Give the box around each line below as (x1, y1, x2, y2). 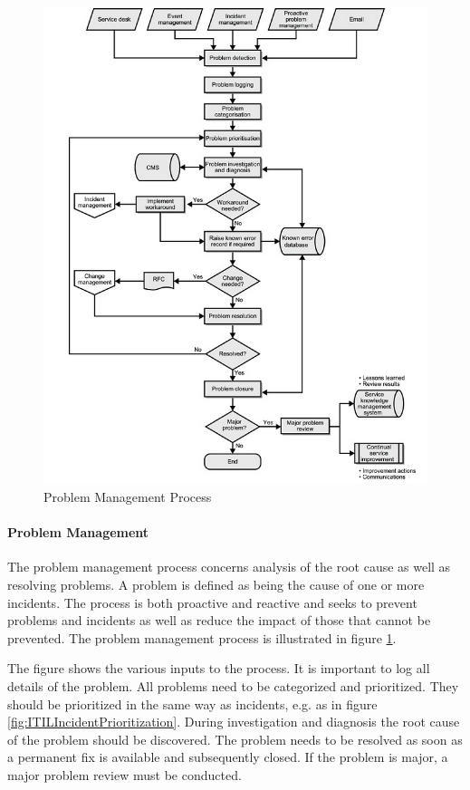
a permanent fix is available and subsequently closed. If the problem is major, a (7, 747, 448, 766)
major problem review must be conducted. (7, 765, 242, 784)
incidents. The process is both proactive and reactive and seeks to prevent (7, 592, 417, 612)
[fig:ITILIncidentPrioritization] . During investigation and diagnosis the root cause (7, 712, 460, 731)
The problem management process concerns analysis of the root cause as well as (7, 557, 451, 576)
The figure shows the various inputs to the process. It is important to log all (7, 659, 430, 678)
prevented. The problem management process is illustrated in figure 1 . (7, 628, 397, 647)
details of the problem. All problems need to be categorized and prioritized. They (7, 676, 459, 695)
